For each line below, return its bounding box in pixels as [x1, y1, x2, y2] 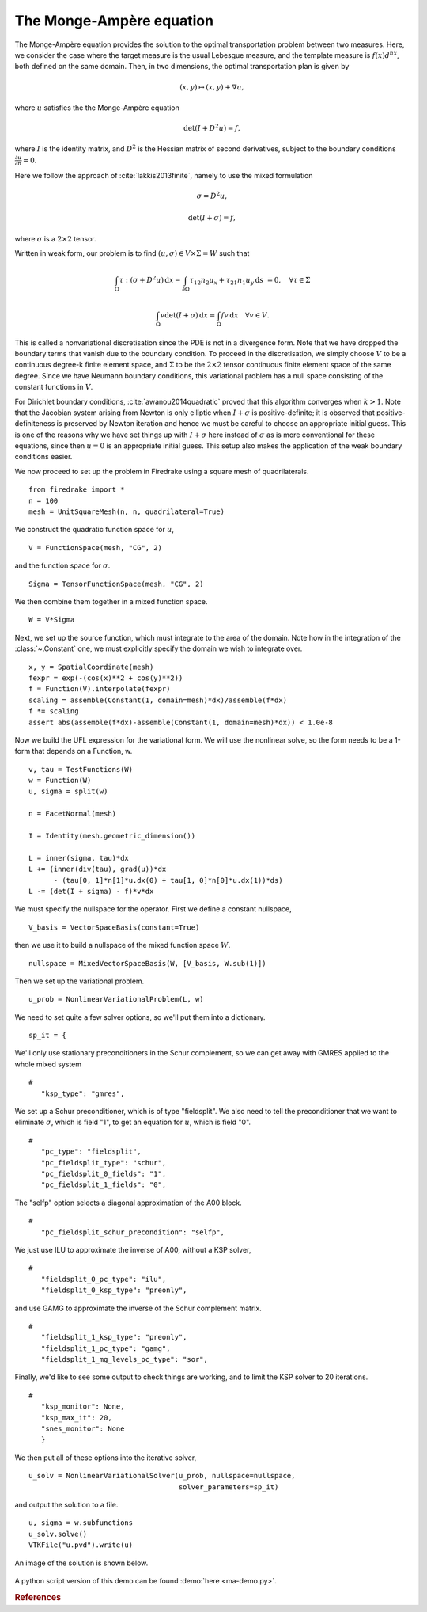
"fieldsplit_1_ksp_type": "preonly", [40, 1333, 187, 1342]
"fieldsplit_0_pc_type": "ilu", [40, 1275, 167, 1283]
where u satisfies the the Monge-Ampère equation [14, 103, 179, 112]
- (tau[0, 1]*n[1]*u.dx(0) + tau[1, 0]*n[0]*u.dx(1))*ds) [53, 876, 284, 884]
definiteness [14, 419, 55, 428]
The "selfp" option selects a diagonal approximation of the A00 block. [14, 1198, 243, 1207]
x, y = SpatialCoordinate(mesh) [28, 662, 154, 671]
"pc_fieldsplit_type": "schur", [40, 1158, 167, 1167]
